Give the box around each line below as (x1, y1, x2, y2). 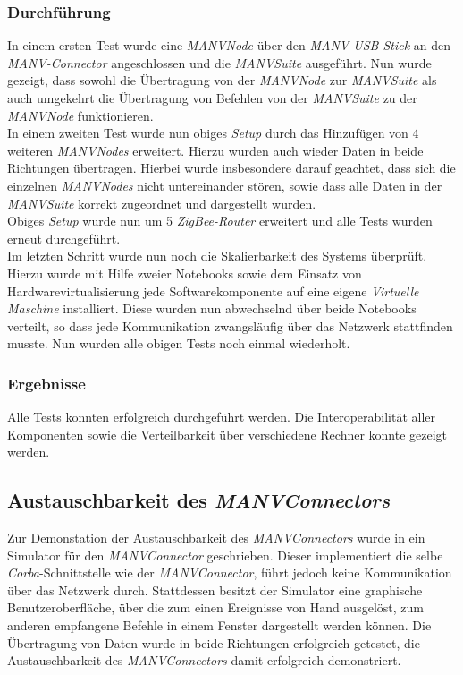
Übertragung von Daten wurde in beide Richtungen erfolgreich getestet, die (7, 633, 420, 652)
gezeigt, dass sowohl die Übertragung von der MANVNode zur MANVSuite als (7, 71, 437, 90)
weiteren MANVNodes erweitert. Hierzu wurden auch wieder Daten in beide (7, 141, 424, 159)
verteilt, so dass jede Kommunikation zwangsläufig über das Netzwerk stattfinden (7, 316, 453, 335)
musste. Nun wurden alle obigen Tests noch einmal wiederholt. (7, 334, 350, 353)
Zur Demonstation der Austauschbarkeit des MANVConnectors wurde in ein (7, 528, 425, 547)
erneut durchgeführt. (7, 228, 121, 247)
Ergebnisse (7, 372, 86, 394)
